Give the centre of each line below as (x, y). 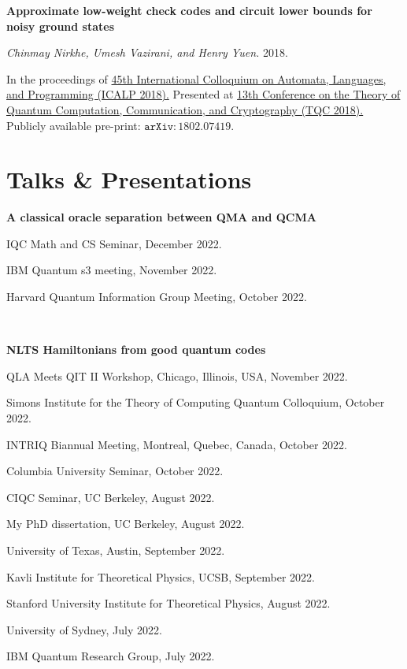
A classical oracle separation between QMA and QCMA (161, 217)
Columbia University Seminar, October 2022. (115, 471)
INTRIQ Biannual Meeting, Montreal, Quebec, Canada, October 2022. (177, 444)
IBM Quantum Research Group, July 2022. (111, 656)
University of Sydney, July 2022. (84, 629)
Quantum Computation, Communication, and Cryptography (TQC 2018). (185, 109)
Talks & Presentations (129, 179)
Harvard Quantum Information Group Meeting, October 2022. (157, 297)
